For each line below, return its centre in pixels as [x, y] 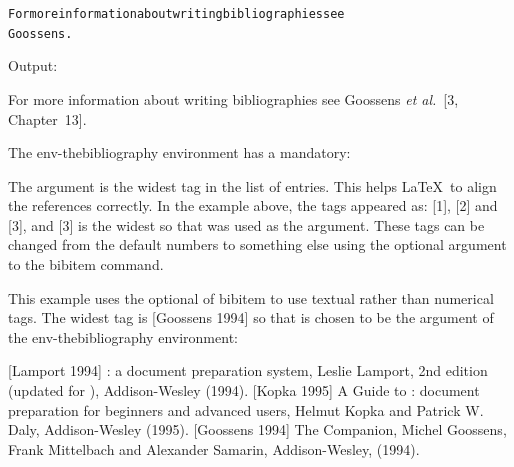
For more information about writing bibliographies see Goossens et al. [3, [233, 98]
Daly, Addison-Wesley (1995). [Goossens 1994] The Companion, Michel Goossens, [257, 429]
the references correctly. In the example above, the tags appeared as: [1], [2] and [253, 205]
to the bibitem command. [86, 264]
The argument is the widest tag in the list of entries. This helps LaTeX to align [252, 185]
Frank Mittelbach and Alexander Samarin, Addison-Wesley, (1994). [214, 448]
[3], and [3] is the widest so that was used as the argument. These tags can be [246, 224]
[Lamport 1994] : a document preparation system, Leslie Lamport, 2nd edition [248, 370]
